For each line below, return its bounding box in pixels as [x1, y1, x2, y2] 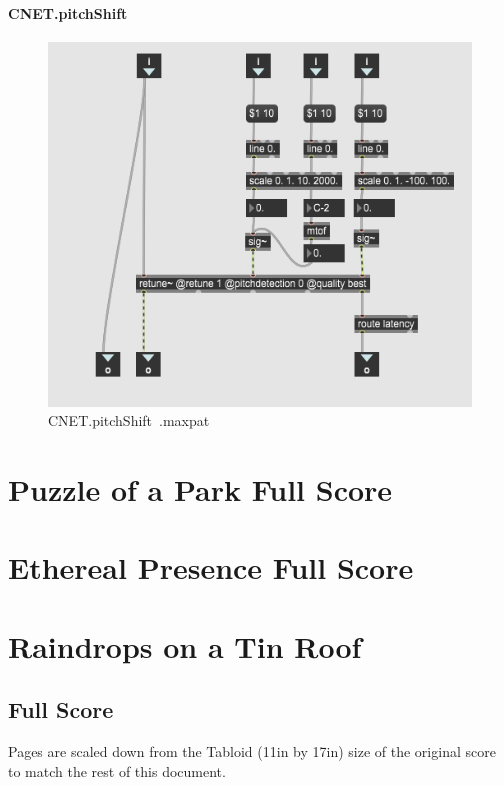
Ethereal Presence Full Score [8, 547, 414, 588]
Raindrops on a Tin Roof [8, 625, 362, 666]
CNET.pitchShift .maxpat [48, 410, 210, 431]
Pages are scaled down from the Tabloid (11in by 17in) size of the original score [8, 741, 496, 762]
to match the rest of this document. [8, 760, 226, 781]
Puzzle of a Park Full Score [8, 469, 393, 509]
